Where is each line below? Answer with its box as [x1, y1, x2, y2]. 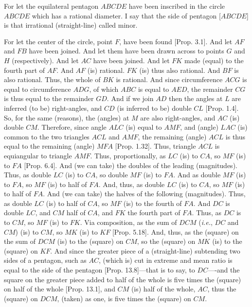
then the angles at [168, 93, 223, 103]
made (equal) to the [184, 55, 244, 65]
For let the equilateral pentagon [4, 1, 99, 11]
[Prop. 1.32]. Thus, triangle [115, 141, 196, 151]
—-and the [208, 265, 240, 275]
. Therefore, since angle [37, 122, 107, 132]
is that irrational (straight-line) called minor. [4, 20, 138, 30]
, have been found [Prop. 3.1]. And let [119, 36, 233, 46]
